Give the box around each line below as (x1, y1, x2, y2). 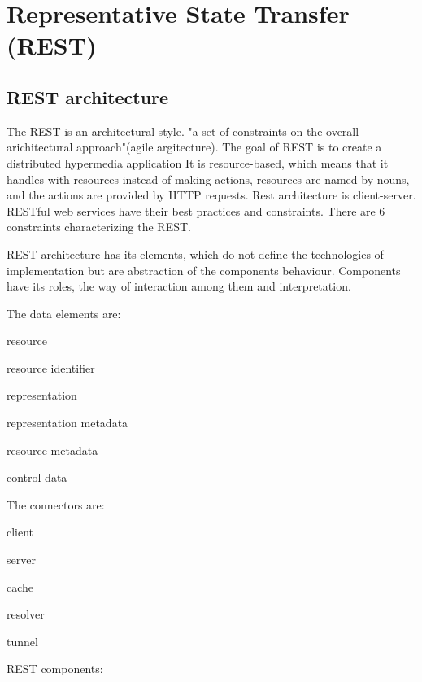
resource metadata (7, 441, 98, 458)
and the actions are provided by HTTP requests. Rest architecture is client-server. (7, 186, 416, 203)
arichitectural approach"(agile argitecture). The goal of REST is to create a (7, 138, 382, 155)
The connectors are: (7, 496, 105, 513)
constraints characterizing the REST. (7, 218, 191, 235)
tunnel (7, 632, 38, 649)
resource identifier (7, 359, 95, 376)
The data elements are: (7, 304, 121, 321)
